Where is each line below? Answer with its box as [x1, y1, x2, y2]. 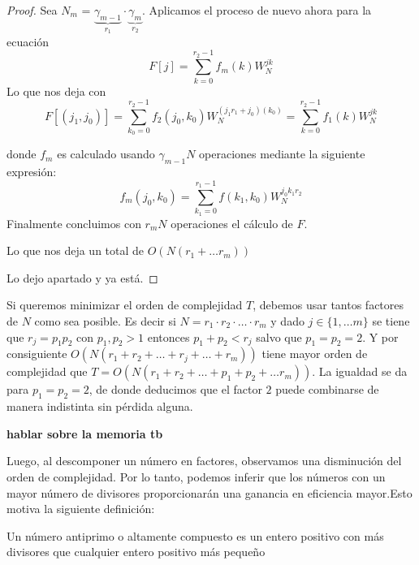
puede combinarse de [275, 381, 379, 398]
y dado [270, 313, 305, 329]
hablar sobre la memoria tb [6, 425, 163, 442]
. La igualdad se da [312, 363, 408, 380]
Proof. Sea [6, 2, 58, 18]
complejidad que [6, 363, 88, 380]
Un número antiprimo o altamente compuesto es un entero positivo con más [6, 527, 384, 544]
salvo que [256, 328, 302, 345]
